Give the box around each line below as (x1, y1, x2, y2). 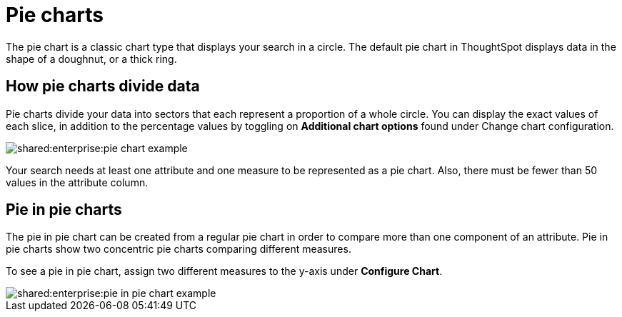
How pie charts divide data (6, 77, 200, 96)
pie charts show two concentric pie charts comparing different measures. (6, 243, 351, 256)
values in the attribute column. (6, 176, 149, 188)
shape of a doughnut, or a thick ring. (6, 52, 177, 65)
